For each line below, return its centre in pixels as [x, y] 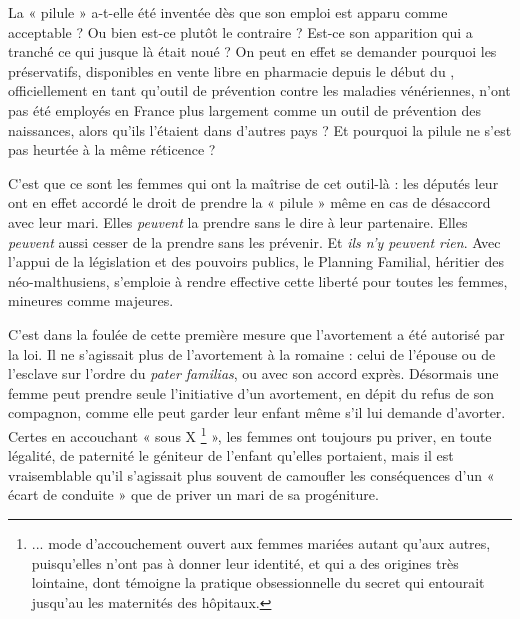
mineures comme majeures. [91, 300]
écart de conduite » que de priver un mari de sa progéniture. [193, 494]
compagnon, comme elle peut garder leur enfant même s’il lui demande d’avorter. [257, 412]
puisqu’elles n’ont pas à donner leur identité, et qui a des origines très [245, 562]
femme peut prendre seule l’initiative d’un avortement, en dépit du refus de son [251, 392]
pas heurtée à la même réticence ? [112, 149]
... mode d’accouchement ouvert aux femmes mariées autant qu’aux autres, [261, 542]
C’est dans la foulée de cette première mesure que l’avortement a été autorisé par [256, 333]
